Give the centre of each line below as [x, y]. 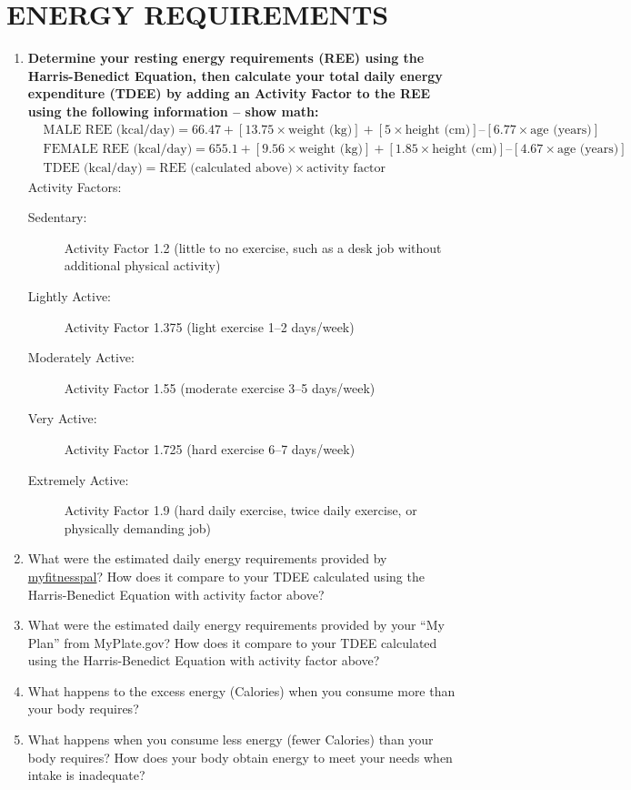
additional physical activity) [142, 265]
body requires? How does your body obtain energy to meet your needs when [240, 757]
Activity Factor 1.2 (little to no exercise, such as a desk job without [253, 247]
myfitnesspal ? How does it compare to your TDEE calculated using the [226, 576]
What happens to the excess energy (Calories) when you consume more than [241, 690]
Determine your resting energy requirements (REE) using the [226, 58]
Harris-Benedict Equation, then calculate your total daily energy [235, 75]
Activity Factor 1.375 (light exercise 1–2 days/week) [209, 326]
